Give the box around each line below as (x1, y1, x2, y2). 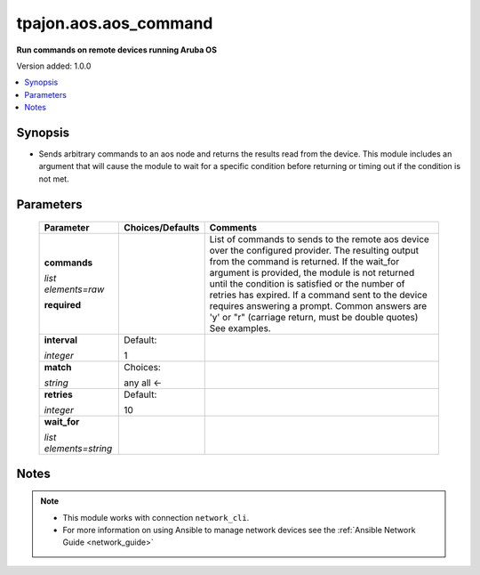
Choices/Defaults (124, 222, 200, 234)
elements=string (44, 442, 113, 455)
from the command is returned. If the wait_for (209, 255, 400, 268)
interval (44, 334, 78, 346)
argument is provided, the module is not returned (209, 267, 415, 279)
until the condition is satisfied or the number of (209, 278, 405, 290)
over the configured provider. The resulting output (209, 245, 420, 257)
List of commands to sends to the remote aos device (209, 233, 430, 246)
